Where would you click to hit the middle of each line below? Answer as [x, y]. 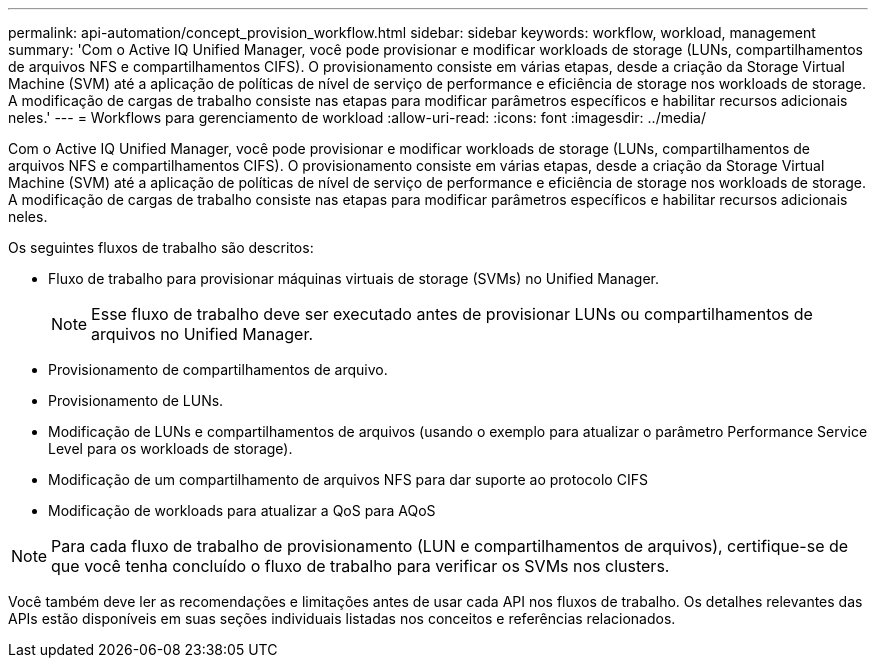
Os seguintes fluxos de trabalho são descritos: [161, 247]
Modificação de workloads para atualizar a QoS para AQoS [242, 510]
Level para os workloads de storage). [170, 448]
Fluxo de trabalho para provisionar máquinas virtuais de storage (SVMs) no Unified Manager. [353, 278]
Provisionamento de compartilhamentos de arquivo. [218, 369]
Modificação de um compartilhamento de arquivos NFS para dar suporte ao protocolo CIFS [348, 479]
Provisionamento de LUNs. [136, 400]
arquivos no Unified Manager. [202, 334]
